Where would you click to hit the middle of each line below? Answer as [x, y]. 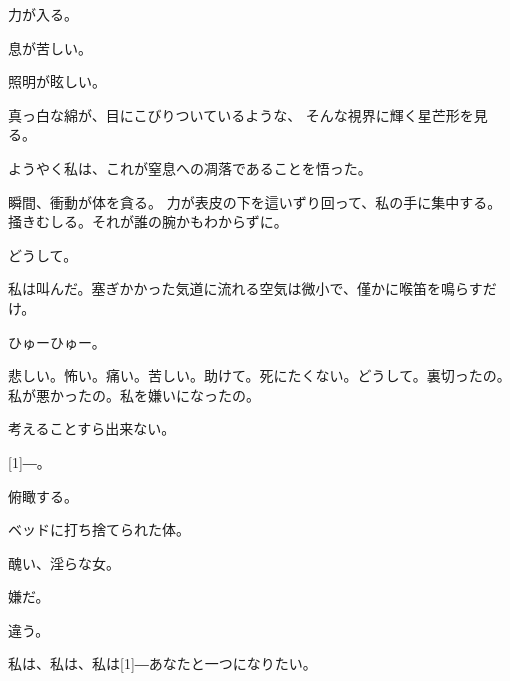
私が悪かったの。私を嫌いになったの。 [134, 394]
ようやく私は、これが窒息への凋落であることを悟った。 [190, 167]
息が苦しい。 [50, 47]
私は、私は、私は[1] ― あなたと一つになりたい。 [162, 663]
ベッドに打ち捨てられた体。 [99, 529]
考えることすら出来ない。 [92, 428]
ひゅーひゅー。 [57, 341]
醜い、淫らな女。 [64, 562]
